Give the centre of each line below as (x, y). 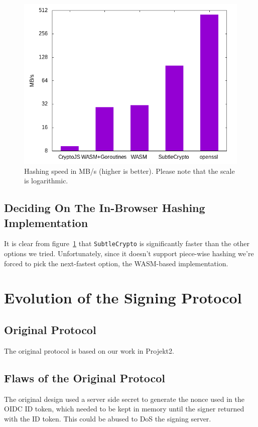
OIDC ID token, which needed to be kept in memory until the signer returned (124, 409)
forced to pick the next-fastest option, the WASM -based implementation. (116, 263)
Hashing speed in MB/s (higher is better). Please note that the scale (130, 171)
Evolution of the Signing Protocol (123, 298)
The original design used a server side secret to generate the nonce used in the (124, 399)
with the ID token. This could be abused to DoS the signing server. (108, 418)
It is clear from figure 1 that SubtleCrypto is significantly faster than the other (127, 243)
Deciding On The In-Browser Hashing (105, 208)
